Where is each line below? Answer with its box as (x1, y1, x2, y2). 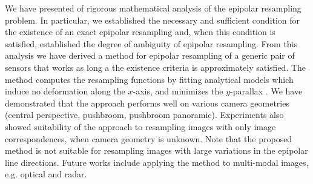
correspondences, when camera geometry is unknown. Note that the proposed (5, 132, 292, 145)
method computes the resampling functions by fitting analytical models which (5, 73, 294, 85)
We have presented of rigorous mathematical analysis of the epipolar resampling (5, 2, 301, 14)
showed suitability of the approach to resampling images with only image (5, 120, 276, 133)
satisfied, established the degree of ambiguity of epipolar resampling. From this (5, 37, 298, 50)
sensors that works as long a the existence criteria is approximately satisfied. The (5, 61, 306, 73)
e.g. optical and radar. (5, 168, 87, 180)
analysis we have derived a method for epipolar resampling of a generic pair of (5, 49, 295, 62)
